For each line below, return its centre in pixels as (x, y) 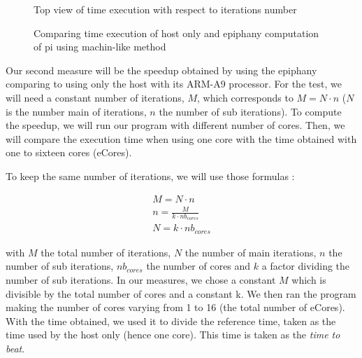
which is (309, 280)
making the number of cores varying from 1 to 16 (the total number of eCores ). (175, 307)
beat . (15, 348)
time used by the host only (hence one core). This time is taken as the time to (173, 335)
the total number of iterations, (106, 252)
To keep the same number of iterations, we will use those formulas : (150, 175)
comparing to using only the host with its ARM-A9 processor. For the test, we (174, 84)
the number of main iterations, (251, 252)
